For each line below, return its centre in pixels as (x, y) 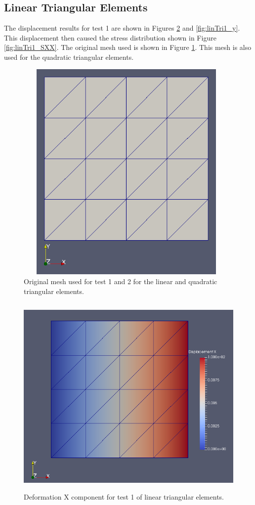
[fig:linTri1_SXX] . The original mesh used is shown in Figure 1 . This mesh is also (128, 47)
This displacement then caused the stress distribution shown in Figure (110, 37)
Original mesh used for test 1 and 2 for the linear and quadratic (121, 281)
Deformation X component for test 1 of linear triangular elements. (124, 496)
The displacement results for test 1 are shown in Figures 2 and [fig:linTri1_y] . (122, 28)
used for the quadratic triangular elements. (69, 57)
